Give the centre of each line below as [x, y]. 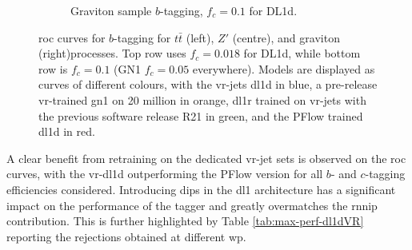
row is [53, 68]
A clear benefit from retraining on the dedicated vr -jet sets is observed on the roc [206, 158]
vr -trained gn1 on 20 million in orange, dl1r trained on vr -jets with [202, 99]
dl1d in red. [67, 131]
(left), [200, 37]
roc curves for [72, 37]
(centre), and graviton [286, 37]
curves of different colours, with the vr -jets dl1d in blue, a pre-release [208, 84]
